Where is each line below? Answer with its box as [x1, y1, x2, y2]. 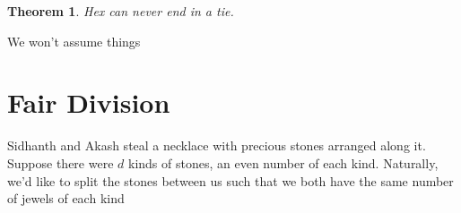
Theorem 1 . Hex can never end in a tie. [7, 2, 234, 20]
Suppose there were [7, 153, 114, 172]
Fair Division [7, 84, 170, 121]
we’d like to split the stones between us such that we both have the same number [7, 171, 454, 190]
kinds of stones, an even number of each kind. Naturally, [127, 153, 439, 172]
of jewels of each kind [7, 189, 125, 208]
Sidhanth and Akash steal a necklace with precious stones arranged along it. [7, 136, 426, 155]
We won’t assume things [7, 31, 141, 50]
